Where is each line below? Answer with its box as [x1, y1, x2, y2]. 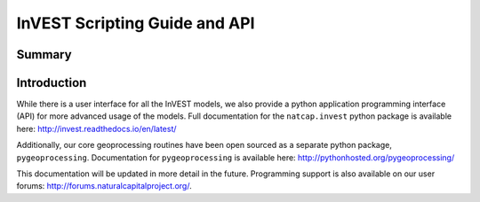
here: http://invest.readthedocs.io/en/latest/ [16, 123, 177, 134]
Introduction [16, 75, 87, 90]
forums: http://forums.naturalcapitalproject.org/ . [16, 181, 192, 191]
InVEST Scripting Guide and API [16, 13, 255, 33]
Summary [16, 47, 72, 62]
